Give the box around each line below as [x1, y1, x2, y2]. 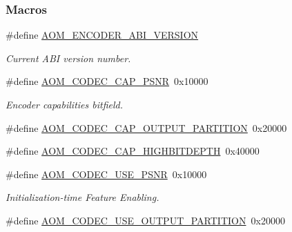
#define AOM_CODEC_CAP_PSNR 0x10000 [6, 74, 208, 88]
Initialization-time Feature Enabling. [6, 190, 159, 204]
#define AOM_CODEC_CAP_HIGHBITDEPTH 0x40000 [6, 144, 260, 158]
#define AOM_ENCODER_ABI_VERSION [6, 28, 199, 42]
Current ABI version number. [6, 50, 131, 65]
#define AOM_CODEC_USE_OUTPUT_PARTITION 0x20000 [6, 213, 285, 227]
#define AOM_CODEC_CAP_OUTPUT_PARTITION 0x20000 [6, 120, 287, 135]
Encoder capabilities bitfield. [6, 97, 123, 111]
